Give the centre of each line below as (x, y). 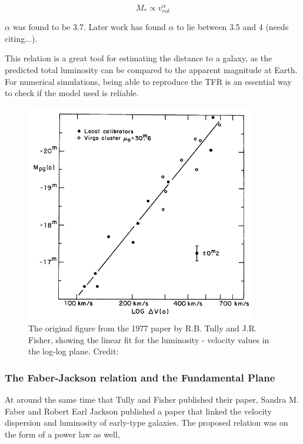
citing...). (21, 38)
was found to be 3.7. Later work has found (89, 27)
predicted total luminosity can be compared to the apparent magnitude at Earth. (151, 70)
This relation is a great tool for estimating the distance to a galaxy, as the (139, 58)
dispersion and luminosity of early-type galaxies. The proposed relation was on (146, 422)
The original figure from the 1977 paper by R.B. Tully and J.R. (143, 328)
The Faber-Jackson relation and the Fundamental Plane (140, 377)
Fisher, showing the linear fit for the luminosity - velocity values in (149, 339)
